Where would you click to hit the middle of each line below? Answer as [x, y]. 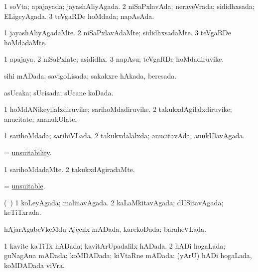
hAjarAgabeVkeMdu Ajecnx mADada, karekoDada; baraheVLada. [105, 228]
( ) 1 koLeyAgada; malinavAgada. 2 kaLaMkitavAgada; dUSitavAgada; [114, 202]
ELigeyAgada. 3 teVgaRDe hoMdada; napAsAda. [79, 16]
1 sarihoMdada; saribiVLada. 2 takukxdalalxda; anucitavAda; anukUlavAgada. [125, 136]
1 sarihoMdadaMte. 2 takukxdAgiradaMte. [69, 169]
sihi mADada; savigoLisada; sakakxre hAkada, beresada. [90, 75]
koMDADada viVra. [34, 265]
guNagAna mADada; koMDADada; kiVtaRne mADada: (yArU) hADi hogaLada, [128, 255]
